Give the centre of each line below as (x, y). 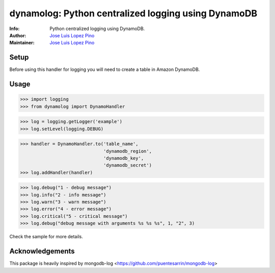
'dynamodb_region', (128, 151)
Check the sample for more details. (46, 237)
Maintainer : (22, 43)
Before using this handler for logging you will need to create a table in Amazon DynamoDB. (105, 69)
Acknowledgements (42, 251)
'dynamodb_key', (123, 158)
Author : (18, 35)
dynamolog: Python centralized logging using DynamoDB (133, 13)
